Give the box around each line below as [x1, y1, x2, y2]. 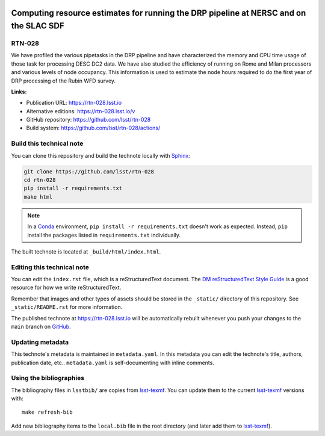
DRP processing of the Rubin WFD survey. [11, 77, 116, 84]
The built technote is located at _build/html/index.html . [11, 248, 161, 255]
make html [23, 193, 53, 200]
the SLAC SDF [11, 21, 64, 31]
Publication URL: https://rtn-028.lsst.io [26, 99, 122, 107]
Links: [11, 88, 27, 95]
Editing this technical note [11, 263, 90, 271]
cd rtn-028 [23, 176, 56, 183]
